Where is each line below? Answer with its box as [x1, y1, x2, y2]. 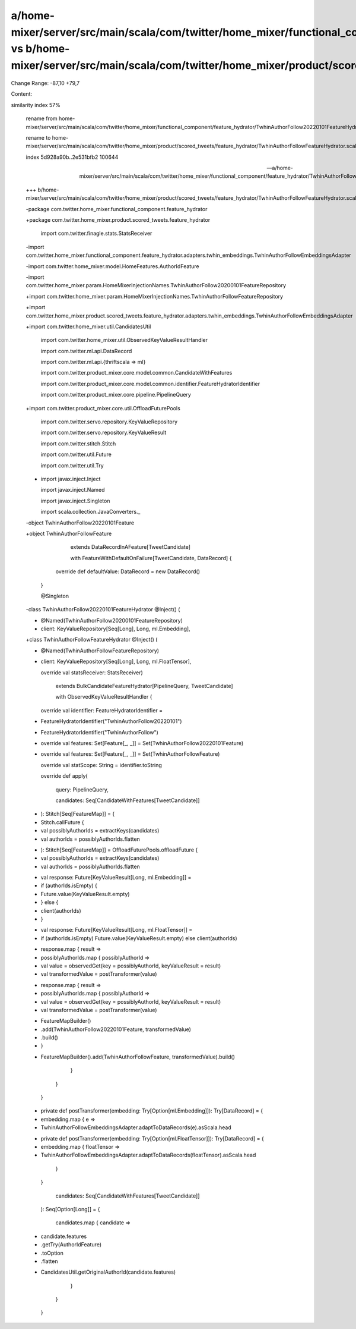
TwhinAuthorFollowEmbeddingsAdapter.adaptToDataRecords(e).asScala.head [40, 1124, 231, 1131]
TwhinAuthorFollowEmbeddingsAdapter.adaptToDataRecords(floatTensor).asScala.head [40, 1151, 256, 1159]
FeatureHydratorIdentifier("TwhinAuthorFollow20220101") [40, 718, 182, 725]
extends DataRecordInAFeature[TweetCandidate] [70, 543, 191, 551]
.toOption [40, 1249, 63, 1256]
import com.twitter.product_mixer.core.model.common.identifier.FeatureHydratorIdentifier [40, 380, 260, 387]
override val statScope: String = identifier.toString [40, 761, 163, 768]
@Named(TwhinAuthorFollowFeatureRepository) [40, 647, 160, 654]
